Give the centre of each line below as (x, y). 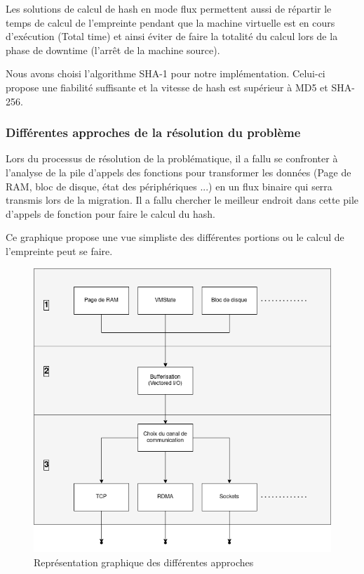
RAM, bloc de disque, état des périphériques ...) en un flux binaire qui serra (169, 186)
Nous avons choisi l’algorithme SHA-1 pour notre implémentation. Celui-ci (166, 73)
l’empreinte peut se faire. (59, 250)
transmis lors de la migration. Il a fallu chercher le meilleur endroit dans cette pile (182, 200)
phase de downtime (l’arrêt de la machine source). (113, 50)
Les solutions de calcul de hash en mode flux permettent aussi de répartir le (169, 8)
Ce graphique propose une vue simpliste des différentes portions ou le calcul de (175, 237)
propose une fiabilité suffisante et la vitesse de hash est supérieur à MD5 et (167, 87)
